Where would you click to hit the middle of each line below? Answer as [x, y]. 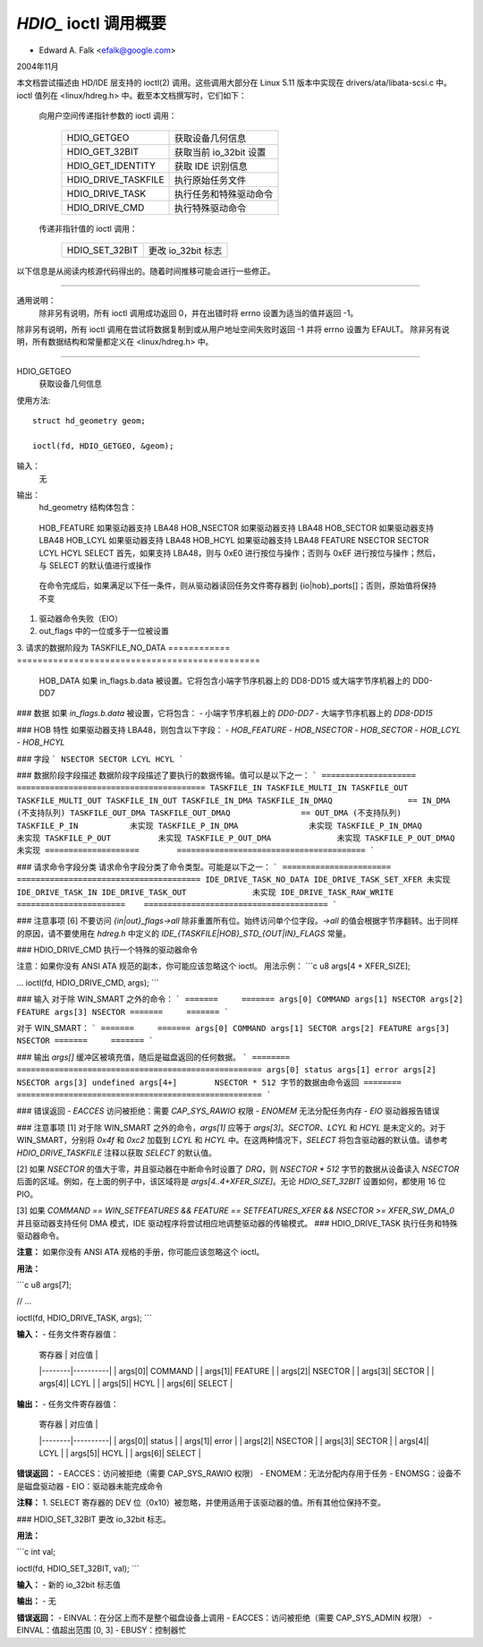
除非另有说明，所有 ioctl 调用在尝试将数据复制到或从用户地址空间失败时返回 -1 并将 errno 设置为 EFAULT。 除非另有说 [233, 329]
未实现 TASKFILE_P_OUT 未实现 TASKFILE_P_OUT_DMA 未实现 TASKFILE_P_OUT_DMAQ [236, 838]
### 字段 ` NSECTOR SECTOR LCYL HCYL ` [100, 759]
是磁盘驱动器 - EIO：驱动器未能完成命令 [90, 1486]
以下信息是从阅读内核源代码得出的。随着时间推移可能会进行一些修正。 [146, 271]
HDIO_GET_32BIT [103, 151]
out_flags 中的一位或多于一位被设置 [104, 631]
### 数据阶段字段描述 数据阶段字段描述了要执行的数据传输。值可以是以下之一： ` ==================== [216, 775]
